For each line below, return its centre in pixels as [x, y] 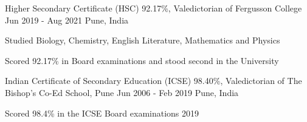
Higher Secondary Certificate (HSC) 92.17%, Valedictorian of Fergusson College [153, 8]
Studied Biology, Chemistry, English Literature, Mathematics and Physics [143, 40]
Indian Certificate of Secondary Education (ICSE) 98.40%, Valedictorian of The [153, 81]
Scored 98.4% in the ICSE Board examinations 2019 [102, 113]
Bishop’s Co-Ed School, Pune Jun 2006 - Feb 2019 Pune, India [122, 92]
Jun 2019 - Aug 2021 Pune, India [67, 20]
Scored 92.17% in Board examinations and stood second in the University [142, 60]
